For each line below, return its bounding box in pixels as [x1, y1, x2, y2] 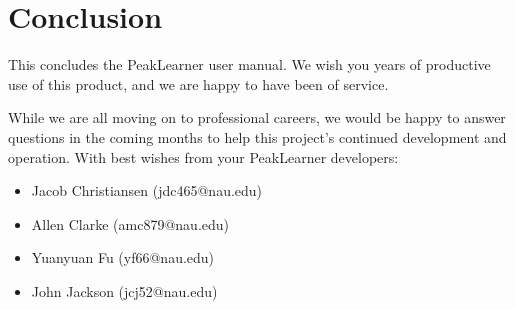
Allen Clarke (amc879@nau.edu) [31, 213, 230, 234]
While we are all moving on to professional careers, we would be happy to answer [8, 107, 506, 128]
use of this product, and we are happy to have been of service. [8, 73, 389, 94]
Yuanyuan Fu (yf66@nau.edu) [31, 247, 215, 268]
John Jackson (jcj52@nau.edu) [31, 280, 218, 301]
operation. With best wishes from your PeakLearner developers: [8, 146, 399, 167]
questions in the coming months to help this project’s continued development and [8, 126, 507, 147]
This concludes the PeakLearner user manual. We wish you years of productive [8, 54, 491, 75]
